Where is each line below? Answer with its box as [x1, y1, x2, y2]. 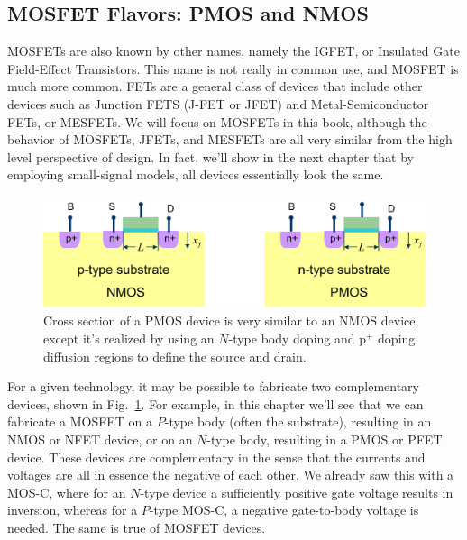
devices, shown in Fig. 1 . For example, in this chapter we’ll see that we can [7, 394, 424, 413]
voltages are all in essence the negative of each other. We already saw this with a [7, 465, 454, 484]
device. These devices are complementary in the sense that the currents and [7, 447, 426, 466]
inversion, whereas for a [7, 500, 138, 519]
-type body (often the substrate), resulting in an [164, 412, 432, 431]
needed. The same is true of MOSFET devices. [7, 517, 266, 536]
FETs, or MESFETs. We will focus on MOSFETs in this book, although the [7, 112, 427, 131]
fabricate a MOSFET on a [7, 412, 153, 431]
